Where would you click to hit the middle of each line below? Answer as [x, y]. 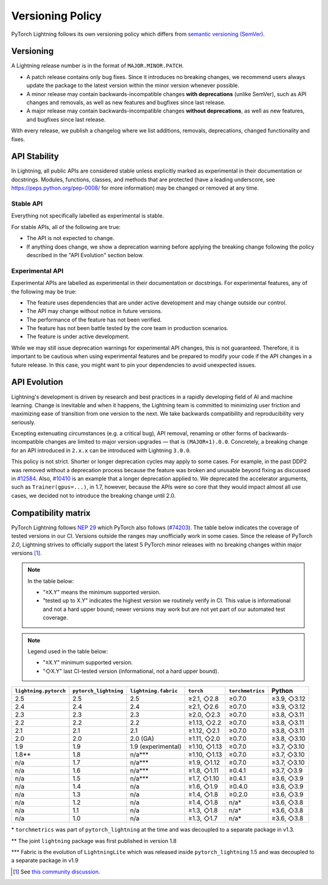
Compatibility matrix [51, 513]
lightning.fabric [154, 691]
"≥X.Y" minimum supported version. [88, 663]
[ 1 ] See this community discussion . [56, 872]
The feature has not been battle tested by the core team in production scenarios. [128, 328]
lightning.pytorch [40, 691]
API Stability [35, 157]
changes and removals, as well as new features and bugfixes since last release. [126, 103]
